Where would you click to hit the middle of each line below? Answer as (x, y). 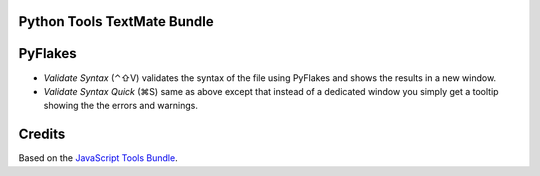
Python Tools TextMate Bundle (116, 21)
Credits (42, 134)
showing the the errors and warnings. (121, 106)
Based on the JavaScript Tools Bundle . (98, 158)
